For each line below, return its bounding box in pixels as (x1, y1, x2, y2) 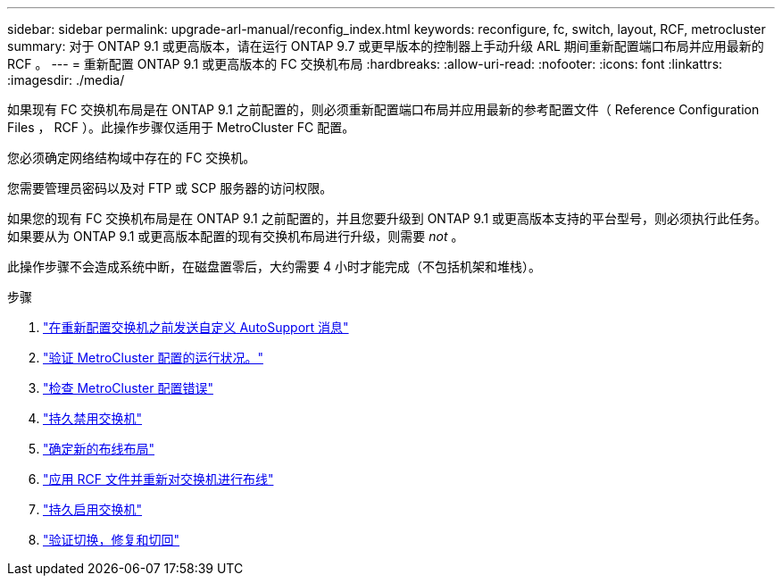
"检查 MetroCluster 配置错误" (43, 380, 213, 396)
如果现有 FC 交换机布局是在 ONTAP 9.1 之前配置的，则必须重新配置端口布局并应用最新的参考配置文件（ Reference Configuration (7, 102, 760, 117)
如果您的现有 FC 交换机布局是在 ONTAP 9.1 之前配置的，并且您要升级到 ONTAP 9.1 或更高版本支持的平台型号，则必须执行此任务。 (7, 211, 768, 226)
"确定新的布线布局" (43, 441, 155, 456)
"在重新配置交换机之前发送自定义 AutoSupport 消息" (43, 320, 349, 335)
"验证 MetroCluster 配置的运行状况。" (43, 350, 263, 365)
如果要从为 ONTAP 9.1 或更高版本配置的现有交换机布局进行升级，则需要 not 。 (7, 229, 464, 244)
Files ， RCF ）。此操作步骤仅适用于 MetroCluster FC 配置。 (7, 120, 355, 135)
